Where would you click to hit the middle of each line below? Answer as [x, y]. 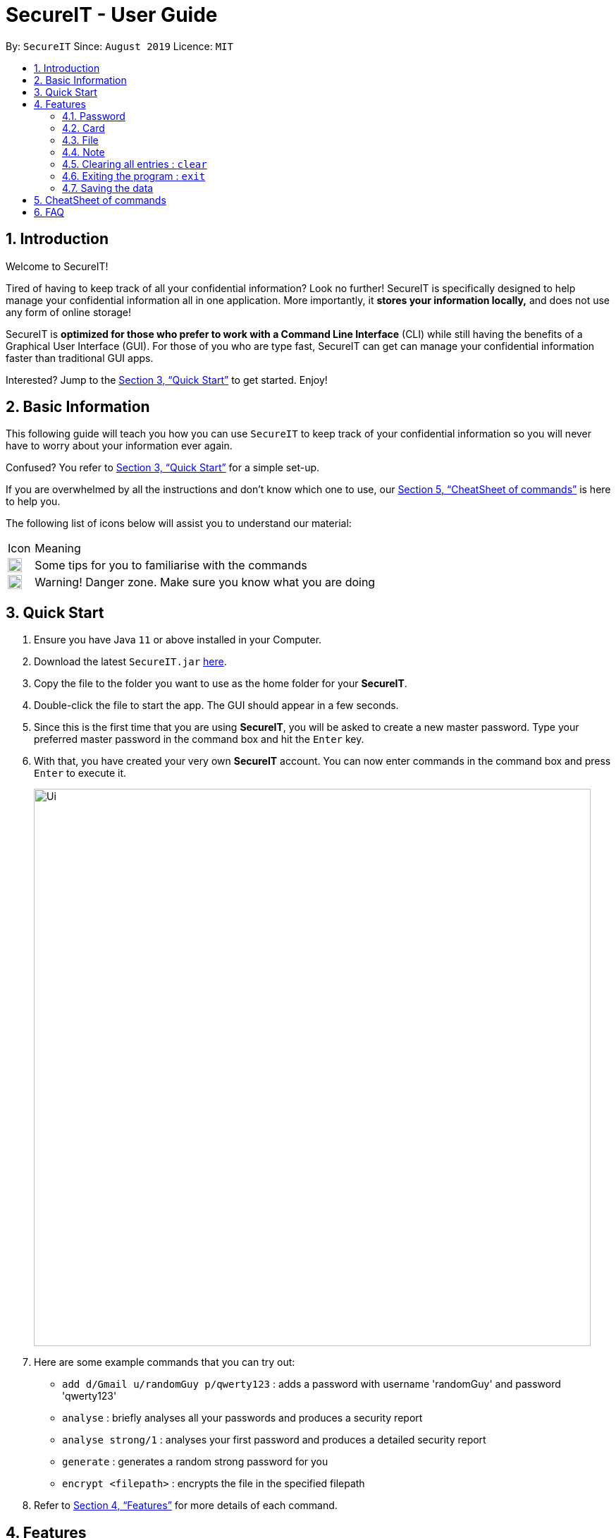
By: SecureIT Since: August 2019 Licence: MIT [119, 46]
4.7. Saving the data [108, 188]
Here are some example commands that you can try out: [165, 1362]
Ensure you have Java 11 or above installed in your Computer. [178, 640]
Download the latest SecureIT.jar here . [130, 662]
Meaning [58, 549]
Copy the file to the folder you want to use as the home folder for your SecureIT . [221, 684]
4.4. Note [84, 152]
